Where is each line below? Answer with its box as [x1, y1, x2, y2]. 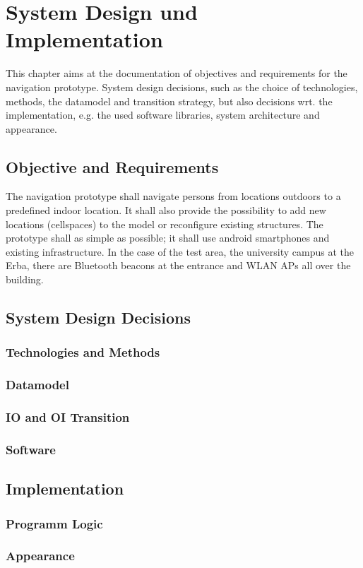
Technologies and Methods [6, 343, 160, 361]
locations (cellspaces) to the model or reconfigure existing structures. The [6, 216, 323, 231]
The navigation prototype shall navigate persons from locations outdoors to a [6, 189, 341, 203]
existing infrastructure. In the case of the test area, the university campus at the [6, 244, 354, 259]
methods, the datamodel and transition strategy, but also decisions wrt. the [6, 93, 333, 108]
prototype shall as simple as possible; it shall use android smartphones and [6, 230, 330, 245]
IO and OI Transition [6, 408, 130, 426]
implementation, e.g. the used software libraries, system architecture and [6, 107, 320, 122]
